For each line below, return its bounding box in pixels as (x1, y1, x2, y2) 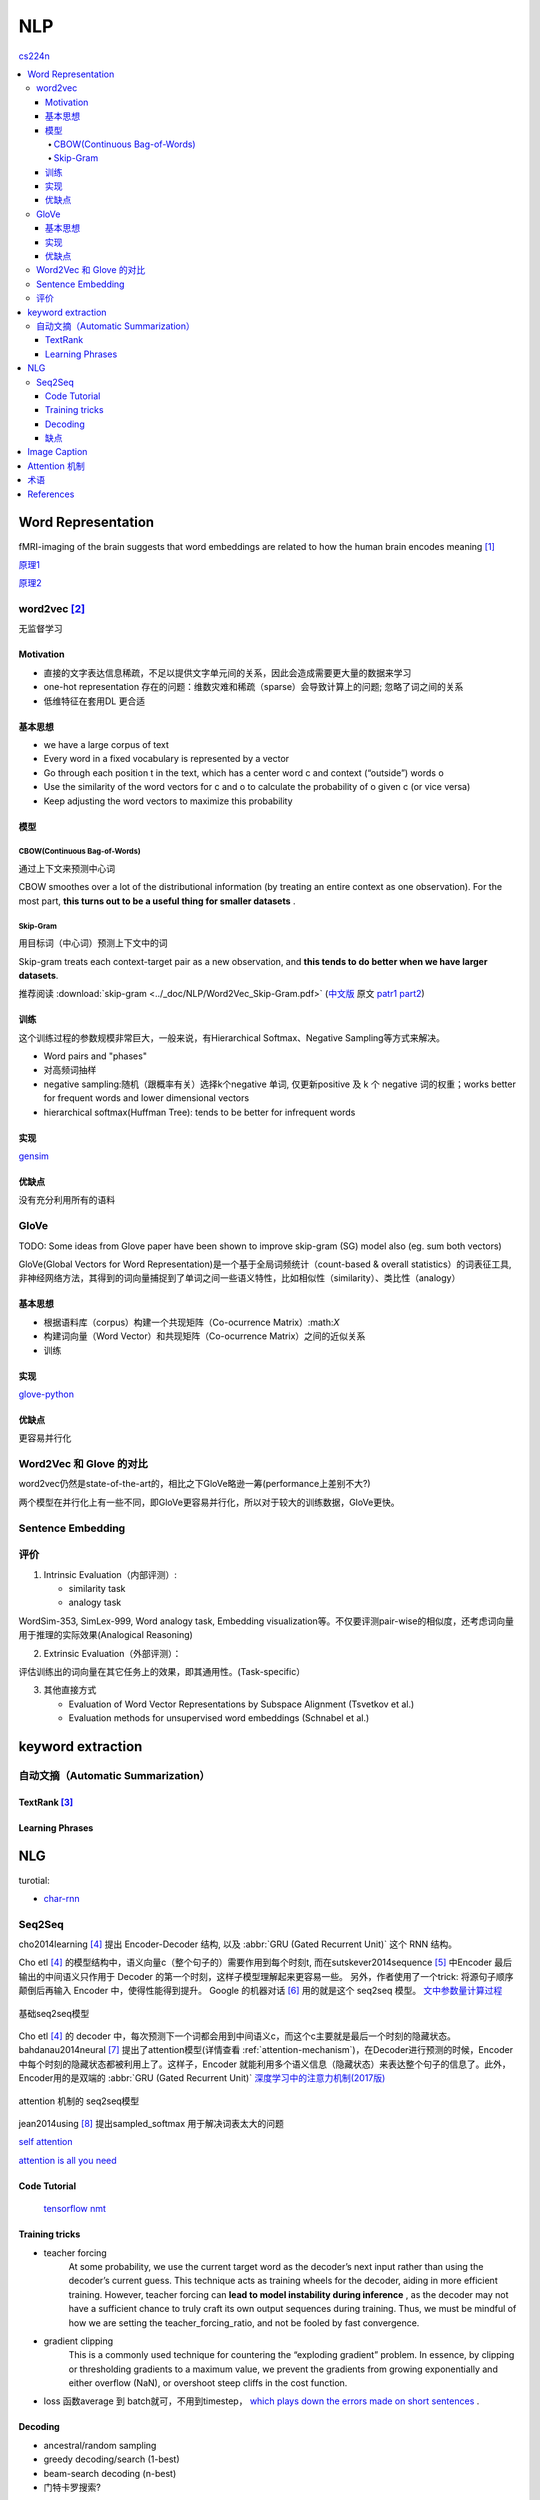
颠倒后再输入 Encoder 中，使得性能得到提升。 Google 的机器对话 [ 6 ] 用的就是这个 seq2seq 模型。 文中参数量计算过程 (18, 1985, 503, 1997)
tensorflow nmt (43, 2203, 107, 2215)
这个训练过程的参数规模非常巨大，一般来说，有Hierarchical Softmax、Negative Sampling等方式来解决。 (18, 1031, 445, 1044)
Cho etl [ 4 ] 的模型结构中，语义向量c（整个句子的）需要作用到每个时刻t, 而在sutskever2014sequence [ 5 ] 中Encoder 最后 (18, 1956, 513, 1969)
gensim (18, 1150, 50, 1162)
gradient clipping (43, 2335, 114, 2347)
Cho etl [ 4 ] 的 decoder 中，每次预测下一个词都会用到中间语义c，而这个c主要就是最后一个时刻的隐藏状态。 (18, 2030, 457, 2042)
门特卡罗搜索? (43, 2481, 102, 2494)
